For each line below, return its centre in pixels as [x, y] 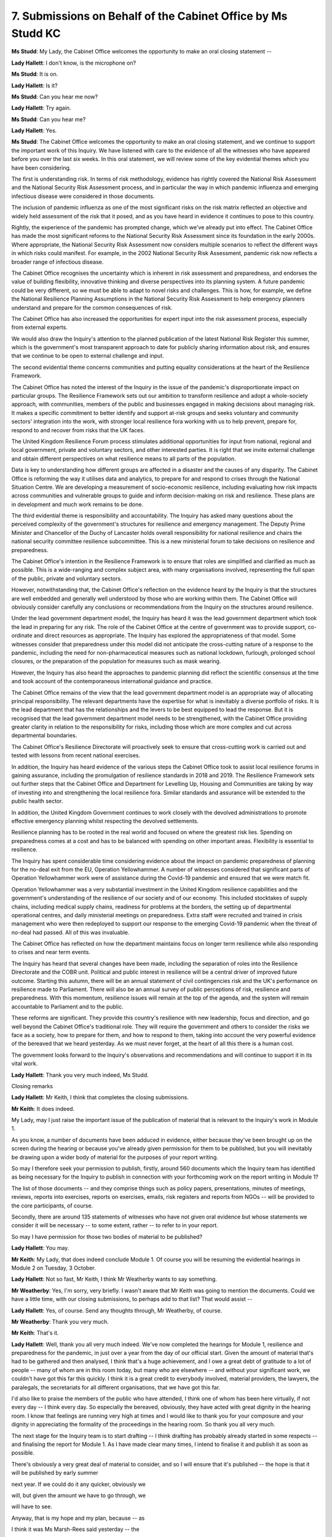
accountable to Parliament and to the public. [67, 1006]
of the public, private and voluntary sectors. [67, 579]
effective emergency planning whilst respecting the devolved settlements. [105, 821]
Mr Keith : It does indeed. [43, 1108]
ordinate [22, 636]
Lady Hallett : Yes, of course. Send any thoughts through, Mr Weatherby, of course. [117, 1310]
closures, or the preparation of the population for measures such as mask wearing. [116, 662]
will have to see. [32, 1507]
